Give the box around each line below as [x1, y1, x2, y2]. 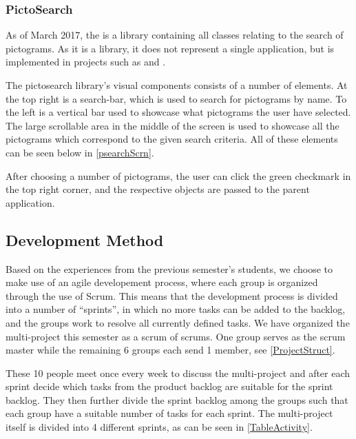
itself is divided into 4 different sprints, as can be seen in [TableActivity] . [6, 420, 313, 434]
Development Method [6, 229, 164, 250]
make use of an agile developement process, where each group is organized [6, 275, 318, 289]
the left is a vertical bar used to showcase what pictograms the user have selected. [6, 105, 351, 119]
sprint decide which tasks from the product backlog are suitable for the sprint [6, 379, 333, 394]
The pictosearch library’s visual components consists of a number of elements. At [6, 78, 348, 92]
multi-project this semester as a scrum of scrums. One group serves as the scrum [6, 329, 346, 343]
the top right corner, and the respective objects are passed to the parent [6, 182, 310, 196]
